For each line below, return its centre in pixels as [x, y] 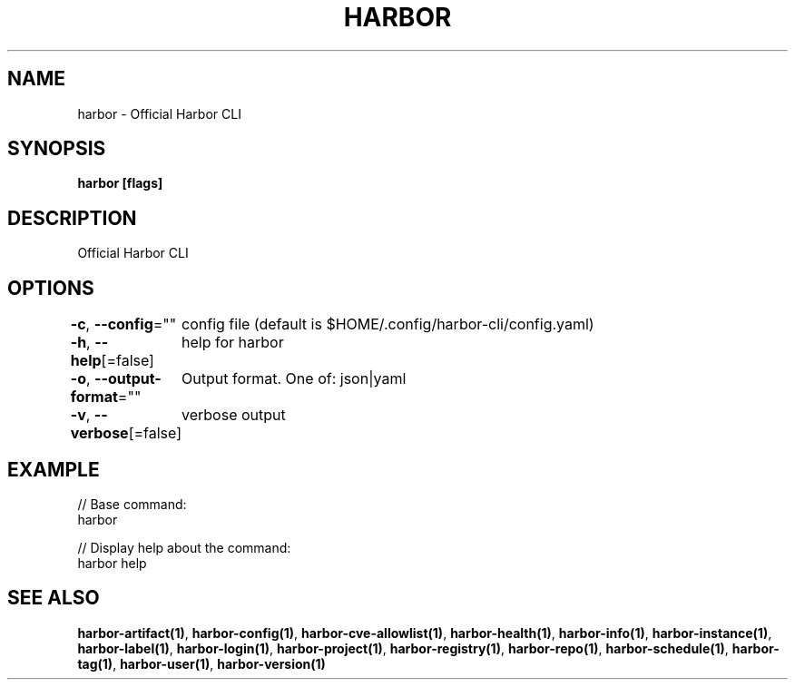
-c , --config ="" [123, 324]
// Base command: [132, 504]
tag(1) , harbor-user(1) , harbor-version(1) [201, 663]
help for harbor [233, 343]
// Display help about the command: [184, 547]
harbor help [112, 563]
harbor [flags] [120, 183]
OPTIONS [51, 288]
